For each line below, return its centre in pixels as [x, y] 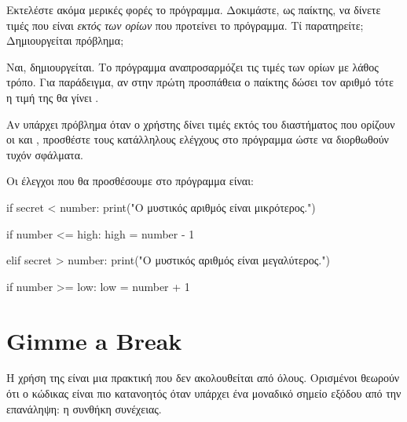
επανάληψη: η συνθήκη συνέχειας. [84, 408]
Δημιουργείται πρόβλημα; [65, 40]
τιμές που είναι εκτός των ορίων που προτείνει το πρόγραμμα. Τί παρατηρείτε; [185, 25]
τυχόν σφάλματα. [45, 154]
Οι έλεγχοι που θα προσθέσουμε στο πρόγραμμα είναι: [130, 181]
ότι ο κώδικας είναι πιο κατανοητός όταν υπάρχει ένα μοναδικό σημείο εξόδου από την [204, 393]
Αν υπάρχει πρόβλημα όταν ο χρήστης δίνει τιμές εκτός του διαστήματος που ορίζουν [201, 124]
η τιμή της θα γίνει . [53, 97]
